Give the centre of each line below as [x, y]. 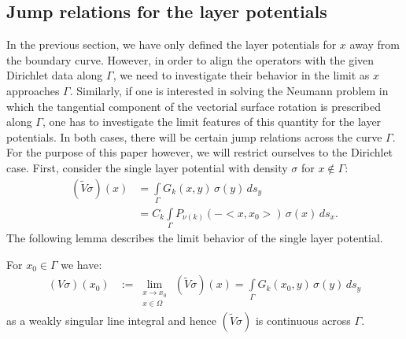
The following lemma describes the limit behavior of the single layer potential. [195, 238]
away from [375, 44]
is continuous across [303, 320]
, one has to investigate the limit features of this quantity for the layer [212, 122]
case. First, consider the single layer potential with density [147, 167]
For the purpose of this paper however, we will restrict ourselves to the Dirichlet [200, 152]
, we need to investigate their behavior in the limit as [241, 75]
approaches [33, 90]
